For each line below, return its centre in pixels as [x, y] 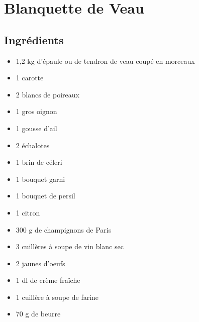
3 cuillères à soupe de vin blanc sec [70, 246]
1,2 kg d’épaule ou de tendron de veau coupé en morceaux [105, 61]
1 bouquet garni [40, 179]
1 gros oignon [36, 111]
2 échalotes [33, 145]
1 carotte [30, 78]
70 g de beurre [38, 314]
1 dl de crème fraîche [48, 280]
